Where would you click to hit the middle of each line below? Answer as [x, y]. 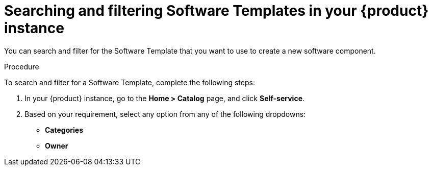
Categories [64, 130]
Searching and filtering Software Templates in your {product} [217, 11]
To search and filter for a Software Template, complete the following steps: [130, 82]
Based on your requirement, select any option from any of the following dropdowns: [165, 114]
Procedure [22, 66]
